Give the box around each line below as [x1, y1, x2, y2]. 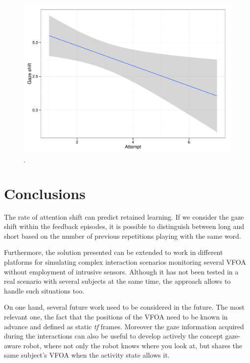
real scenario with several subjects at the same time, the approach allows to [4, 276, 231, 286]
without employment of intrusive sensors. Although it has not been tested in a [4, 266, 239, 276]
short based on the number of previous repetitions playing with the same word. [4, 230, 241, 241]
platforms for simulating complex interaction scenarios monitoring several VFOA [4, 257, 246, 267]
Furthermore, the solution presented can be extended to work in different [4, 247, 223, 257]
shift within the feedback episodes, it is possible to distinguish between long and [4, 221, 245, 231]
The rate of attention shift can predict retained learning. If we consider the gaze [4, 211, 244, 222]
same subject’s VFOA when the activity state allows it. [4, 350, 170, 360]
